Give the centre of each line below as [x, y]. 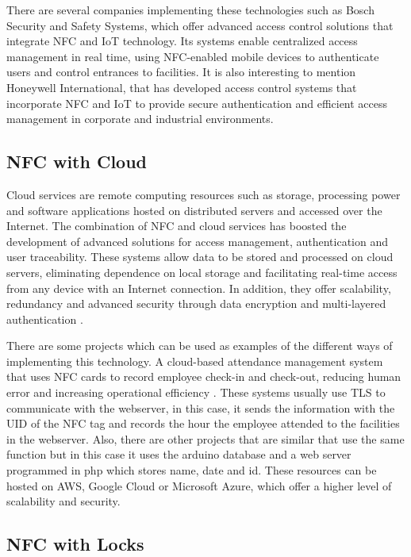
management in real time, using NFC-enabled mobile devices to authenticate [193, 56]
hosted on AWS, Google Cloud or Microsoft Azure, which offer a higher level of [199, 485]
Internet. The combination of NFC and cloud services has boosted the [177, 226]
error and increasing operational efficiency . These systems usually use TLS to [196, 392]
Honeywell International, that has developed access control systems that [182, 87]
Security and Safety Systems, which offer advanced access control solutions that [200, 25]
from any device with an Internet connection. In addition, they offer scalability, [199, 288]
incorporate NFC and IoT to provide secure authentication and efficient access [197, 103]
